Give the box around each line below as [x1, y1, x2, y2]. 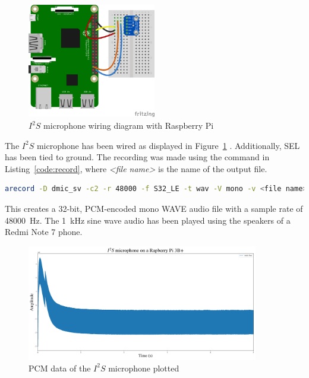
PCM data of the [29, 361, 91, 374]
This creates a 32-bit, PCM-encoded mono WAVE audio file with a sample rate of [5, 202, 303, 215]
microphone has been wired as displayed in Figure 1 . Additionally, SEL [36, 139, 300, 151]
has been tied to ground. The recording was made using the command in [5, 151, 270, 163]
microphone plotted [108, 361, 179, 374]
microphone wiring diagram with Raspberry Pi [43, 119, 214, 132]
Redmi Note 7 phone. [5, 225, 83, 238]
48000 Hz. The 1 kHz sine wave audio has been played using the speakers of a [5, 214, 291, 226]
